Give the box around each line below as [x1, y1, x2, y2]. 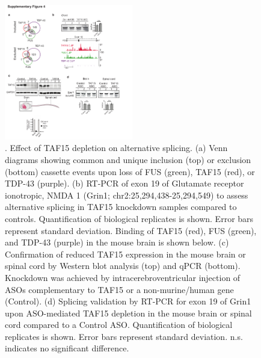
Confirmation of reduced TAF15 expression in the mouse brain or [5, 247, 246, 260]
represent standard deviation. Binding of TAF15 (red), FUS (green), [5, 224, 257, 236]
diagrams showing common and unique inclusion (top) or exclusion [5, 153, 251, 165]
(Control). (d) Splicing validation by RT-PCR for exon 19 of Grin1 [5, 295, 251, 307]
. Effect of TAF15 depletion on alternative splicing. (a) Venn [5, 141, 228, 154]
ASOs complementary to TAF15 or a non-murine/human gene [5, 283, 234, 295]
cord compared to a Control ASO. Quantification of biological [5, 318, 233, 331]
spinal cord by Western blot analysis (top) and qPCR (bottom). [5, 259, 241, 272]
